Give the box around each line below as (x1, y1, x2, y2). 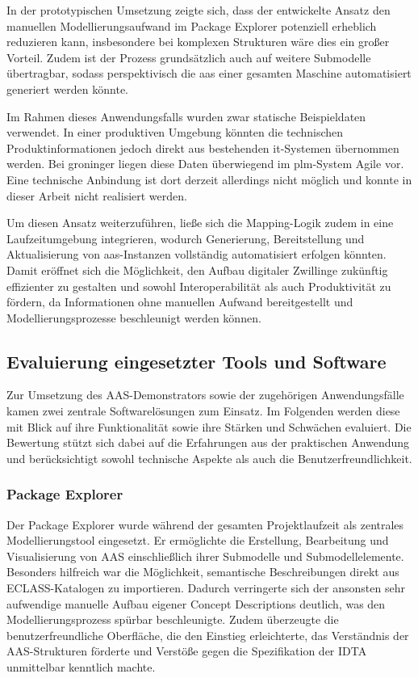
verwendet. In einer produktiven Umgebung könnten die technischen (6, 124, 344, 141)
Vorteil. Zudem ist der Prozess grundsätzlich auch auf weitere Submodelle (6, 48, 371, 65)
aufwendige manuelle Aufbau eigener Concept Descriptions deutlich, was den (6, 595, 386, 612)
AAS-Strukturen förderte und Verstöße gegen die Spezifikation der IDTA (6, 642, 367, 659)
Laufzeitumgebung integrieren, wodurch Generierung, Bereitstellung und (6, 230, 365, 246)
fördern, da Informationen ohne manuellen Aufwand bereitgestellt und (6, 293, 353, 310)
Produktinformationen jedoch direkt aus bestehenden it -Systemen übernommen (6, 139, 399, 156)
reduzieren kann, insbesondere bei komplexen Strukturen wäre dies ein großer (6, 33, 390, 50)
